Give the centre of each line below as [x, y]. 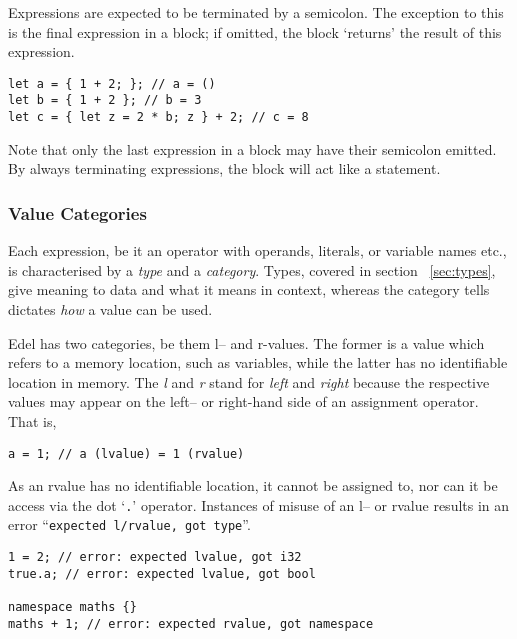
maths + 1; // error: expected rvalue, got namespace [191, 623]
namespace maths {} [72, 607]
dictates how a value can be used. [110, 308]
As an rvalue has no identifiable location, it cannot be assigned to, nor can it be [253, 485]
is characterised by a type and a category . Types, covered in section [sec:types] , [252, 269]
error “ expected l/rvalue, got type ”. [129, 524]
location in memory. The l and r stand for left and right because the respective [249, 381]
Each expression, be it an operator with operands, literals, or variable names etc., [257, 250]
